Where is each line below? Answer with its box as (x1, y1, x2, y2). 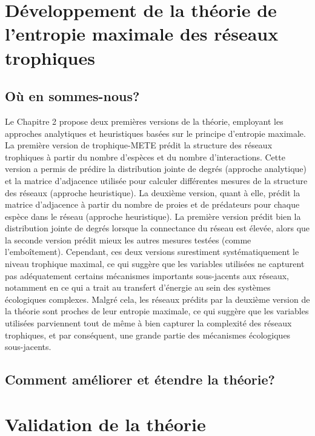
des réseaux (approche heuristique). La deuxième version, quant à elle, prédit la (5, 186, 300, 199)
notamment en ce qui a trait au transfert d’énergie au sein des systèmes (5, 281, 271, 294)
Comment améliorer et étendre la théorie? (5, 370, 275, 389)
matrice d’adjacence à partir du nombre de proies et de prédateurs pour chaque (5, 198, 300, 211)
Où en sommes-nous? (5, 87, 140, 105)
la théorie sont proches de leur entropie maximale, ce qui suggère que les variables (5, 305, 309, 317)
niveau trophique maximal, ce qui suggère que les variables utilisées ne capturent (5, 257, 305, 270)
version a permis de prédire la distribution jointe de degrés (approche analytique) (5, 162, 307, 175)
